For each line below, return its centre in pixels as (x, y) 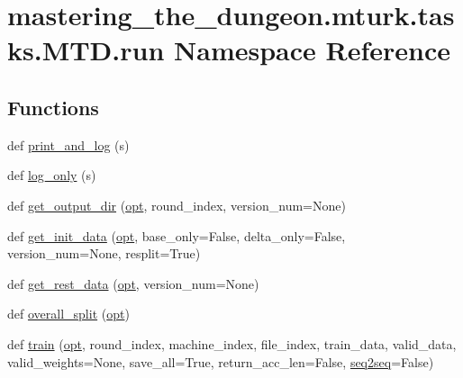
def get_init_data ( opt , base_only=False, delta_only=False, (177, 235)
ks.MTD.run (86, 50)
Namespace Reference (312, 50)
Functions (53, 107)
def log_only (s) (52, 175)
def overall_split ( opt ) (68, 314)
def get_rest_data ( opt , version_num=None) (133, 283)
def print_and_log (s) (68, 144)
